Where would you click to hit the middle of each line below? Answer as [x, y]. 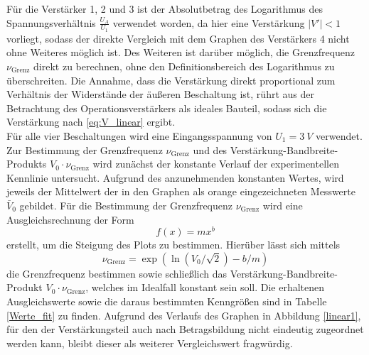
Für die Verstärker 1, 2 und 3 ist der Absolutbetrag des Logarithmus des [165, 9]
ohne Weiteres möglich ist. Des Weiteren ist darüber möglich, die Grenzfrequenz [181, 52]
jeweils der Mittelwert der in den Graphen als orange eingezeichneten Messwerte [181, 191]
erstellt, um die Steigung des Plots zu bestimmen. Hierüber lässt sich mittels [173, 245]
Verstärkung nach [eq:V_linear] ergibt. [91, 122]
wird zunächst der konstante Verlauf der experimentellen [216, 164]
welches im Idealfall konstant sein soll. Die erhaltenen [208, 287]
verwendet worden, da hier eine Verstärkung [209, 22]
